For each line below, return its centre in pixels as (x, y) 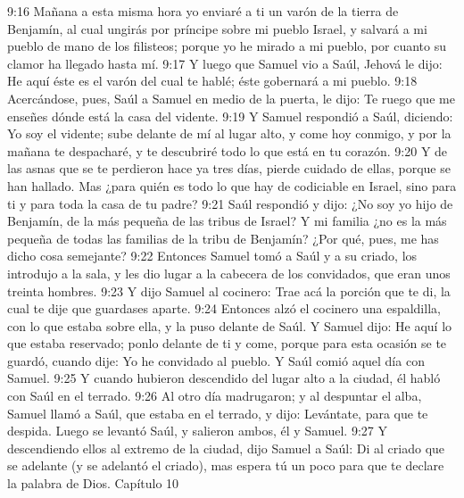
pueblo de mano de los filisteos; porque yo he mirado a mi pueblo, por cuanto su (227, 46)
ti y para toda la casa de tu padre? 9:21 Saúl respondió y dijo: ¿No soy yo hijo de (230, 203)
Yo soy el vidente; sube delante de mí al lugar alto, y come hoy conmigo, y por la (229, 133)
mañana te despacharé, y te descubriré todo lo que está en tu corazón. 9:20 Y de (228, 150)
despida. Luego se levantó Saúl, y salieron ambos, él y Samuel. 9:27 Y (197, 431)
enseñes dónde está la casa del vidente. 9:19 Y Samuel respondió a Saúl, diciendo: (230, 116)
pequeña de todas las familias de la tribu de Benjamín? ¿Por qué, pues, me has (223, 238)
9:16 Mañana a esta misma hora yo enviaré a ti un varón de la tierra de (203, 11)
